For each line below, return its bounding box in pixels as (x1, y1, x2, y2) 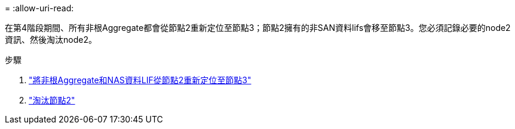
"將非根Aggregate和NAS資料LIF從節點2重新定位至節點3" (29, 75, 252, 85)
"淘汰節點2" (29, 95, 75, 105)
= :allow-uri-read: (5, 3, 74, 13)
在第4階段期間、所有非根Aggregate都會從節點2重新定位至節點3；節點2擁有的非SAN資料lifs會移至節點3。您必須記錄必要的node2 (5, 23, 511, 33)
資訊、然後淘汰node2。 (5, 34, 97, 45)
